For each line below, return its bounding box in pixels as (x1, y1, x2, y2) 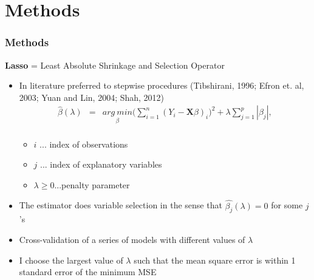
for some (271, 199, 303, 211)
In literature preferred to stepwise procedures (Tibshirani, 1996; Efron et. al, (19, 79, 304, 92)
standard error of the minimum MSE (19, 265, 157, 278)
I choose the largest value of (19, 253, 123, 266)
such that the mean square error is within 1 (134, 253, 296, 266)
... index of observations (39, 137, 128, 150)
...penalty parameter (54, 178, 130, 191)
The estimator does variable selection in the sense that (19, 199, 222, 211)
